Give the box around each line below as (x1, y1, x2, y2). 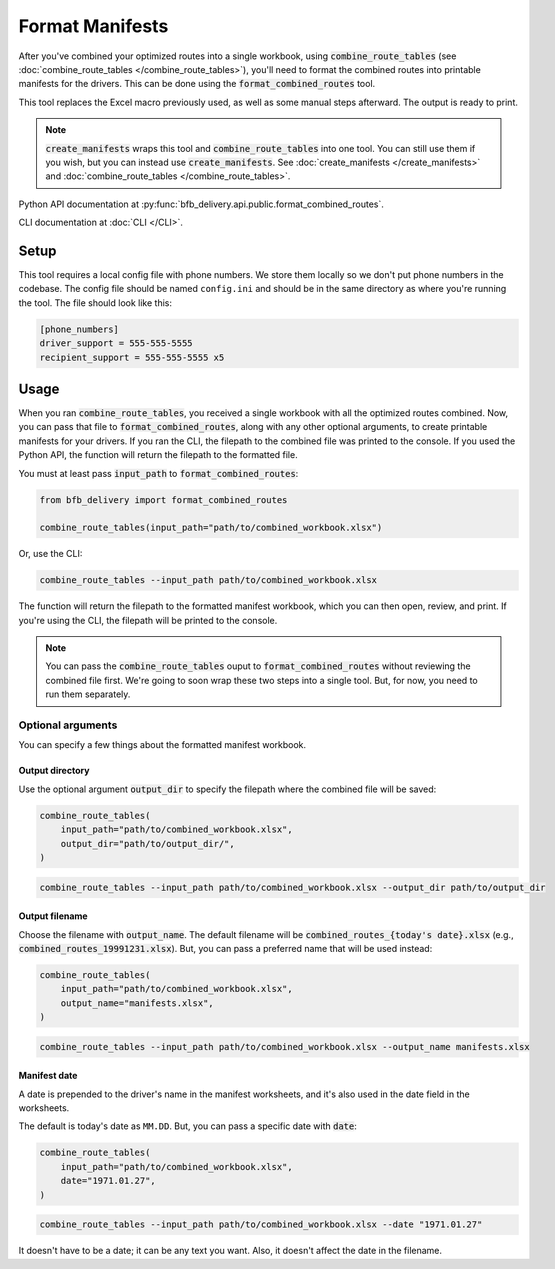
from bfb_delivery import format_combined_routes (39, 494, 288, 505)
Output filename (18, 910, 89, 922)
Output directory (18, 765, 90, 777)
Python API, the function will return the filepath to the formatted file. (18, 449, 299, 461)
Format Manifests (18, 15, 169, 37)
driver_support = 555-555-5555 (39, 338, 194, 349)
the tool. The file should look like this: (18, 296, 172, 309)
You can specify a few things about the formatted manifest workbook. (18, 739, 307, 751)
